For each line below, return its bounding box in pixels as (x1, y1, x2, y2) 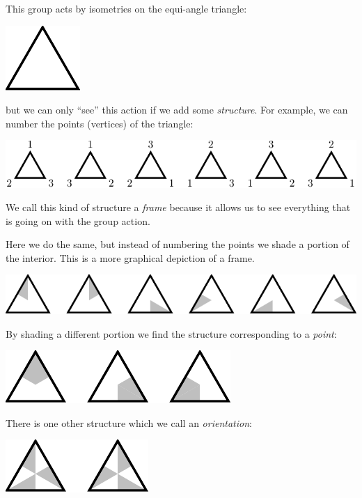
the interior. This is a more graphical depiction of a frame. (6, 250, 255, 265)
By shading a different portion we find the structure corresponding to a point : (6, 326, 337, 341)
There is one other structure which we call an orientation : (6, 415, 252, 430)
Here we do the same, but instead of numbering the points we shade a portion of (6, 237, 349, 251)
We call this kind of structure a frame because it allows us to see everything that (6, 200, 351, 215)
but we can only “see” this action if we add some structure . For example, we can (6, 102, 348, 117)
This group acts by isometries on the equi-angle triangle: (6, 1, 247, 15)
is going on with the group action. (6, 213, 150, 228)
